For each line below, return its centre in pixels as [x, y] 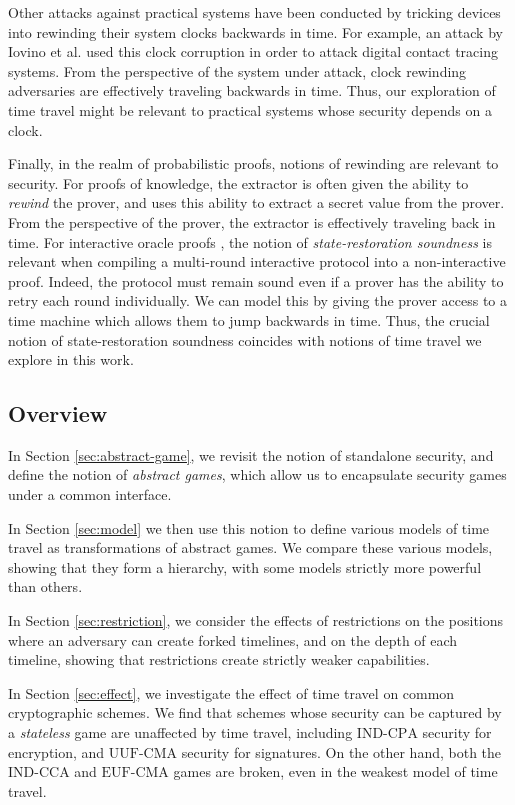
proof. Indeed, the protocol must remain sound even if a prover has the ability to [256, 280]
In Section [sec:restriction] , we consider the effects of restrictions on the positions [256, 620]
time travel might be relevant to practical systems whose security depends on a [250, 109]
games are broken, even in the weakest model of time [335, 771]
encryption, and [56, 751]
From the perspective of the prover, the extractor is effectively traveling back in [252, 221]
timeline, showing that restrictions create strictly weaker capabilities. [219, 659]
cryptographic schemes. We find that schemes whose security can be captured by [255, 712]
